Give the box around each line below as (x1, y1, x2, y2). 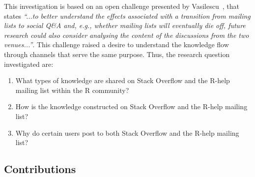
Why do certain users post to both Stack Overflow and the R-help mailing (15, 127, 239, 138)
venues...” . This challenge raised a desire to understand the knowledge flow (4, 39, 229, 50)
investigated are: (4, 59, 54, 69)
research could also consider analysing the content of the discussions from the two (4, 29, 249, 40)
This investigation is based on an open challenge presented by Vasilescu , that (4, 1, 239, 11)
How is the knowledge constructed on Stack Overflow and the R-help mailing (15, 101, 248, 112)
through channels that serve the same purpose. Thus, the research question (4, 49, 230, 59)
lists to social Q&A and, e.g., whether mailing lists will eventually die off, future (4, 20, 246, 30)
